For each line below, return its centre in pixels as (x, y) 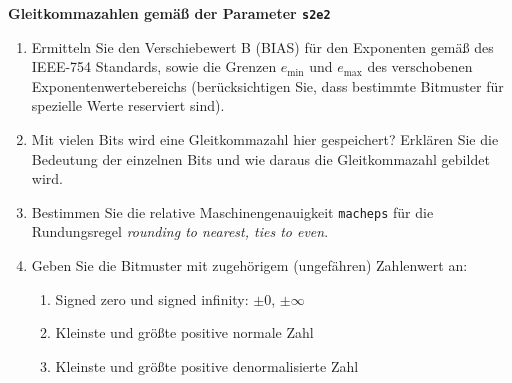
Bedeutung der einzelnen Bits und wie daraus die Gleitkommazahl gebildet (260, 158)
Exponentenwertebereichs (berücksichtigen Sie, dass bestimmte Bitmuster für (267, 85)
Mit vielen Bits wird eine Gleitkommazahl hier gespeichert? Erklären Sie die (265, 139)
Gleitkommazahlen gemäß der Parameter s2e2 (169, 13)
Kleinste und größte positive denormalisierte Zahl (207, 365)
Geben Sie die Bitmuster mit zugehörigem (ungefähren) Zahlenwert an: (249, 265)
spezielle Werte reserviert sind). (128, 105)
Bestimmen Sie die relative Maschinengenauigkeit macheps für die (232, 211)
